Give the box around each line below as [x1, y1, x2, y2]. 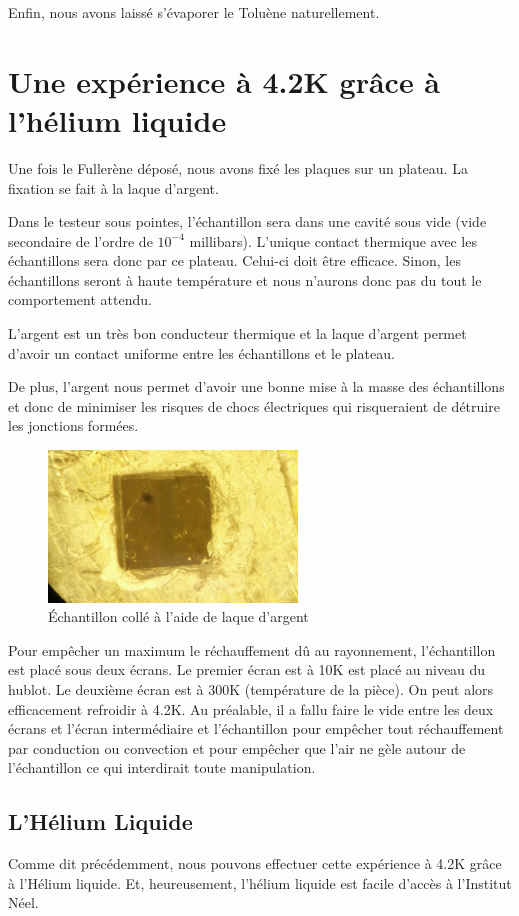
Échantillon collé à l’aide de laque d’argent [48, 606, 309, 627]
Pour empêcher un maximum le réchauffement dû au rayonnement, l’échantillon [8, 639, 496, 660]
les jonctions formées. [8, 415, 139, 436]
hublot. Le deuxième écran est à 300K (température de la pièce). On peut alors [8, 678, 494, 699]
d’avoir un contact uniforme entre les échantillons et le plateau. [8, 342, 395, 363]
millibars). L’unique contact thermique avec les [189, 230, 477, 251]
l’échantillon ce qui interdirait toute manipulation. [8, 757, 316, 778]
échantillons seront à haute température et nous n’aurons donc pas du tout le [8, 269, 482, 290]
